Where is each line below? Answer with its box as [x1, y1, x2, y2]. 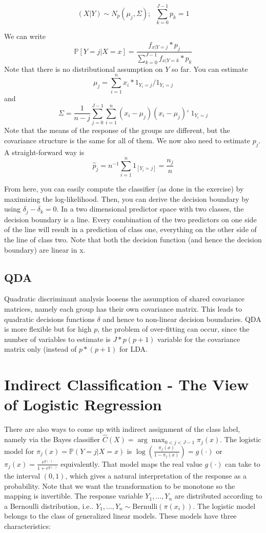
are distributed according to [174, 490, 262, 501]
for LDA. [119, 344, 148, 354]
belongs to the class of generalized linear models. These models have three [4, 510, 237, 521]
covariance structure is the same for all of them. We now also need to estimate [4, 135, 250, 145]
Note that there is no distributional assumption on [4, 63, 163, 74]
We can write [4, 31, 46, 42]
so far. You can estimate [172, 63, 248, 74]
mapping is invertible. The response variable [4, 490, 143, 501]
